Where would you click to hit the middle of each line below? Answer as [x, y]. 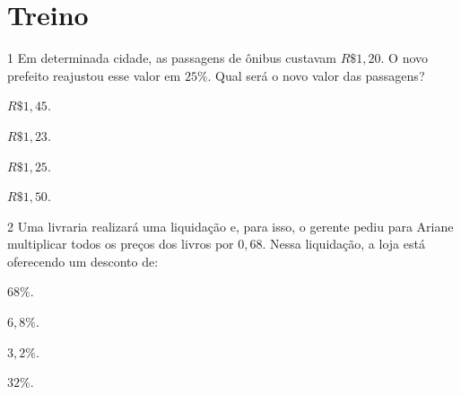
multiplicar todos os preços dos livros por [121, 244]
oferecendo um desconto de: [83, 261]
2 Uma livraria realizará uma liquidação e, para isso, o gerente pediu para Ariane [230, 226]
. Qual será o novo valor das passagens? [316, 75]
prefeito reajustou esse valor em [94, 75]
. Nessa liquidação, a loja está [344, 244]
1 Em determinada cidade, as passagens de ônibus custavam [172, 58]
